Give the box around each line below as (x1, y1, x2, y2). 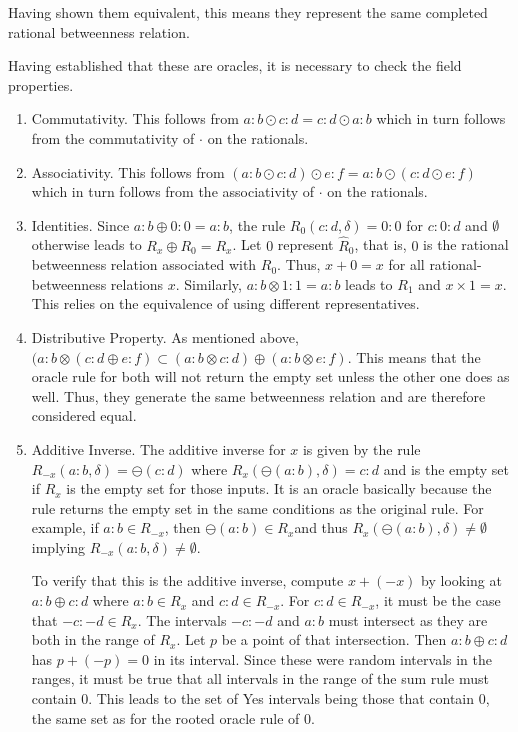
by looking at (421, 570, 502, 591)
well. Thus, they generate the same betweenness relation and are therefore (31, 385, 486, 406)
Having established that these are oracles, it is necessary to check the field (8, 55, 462, 76)
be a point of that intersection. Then (221, 629, 447, 650)
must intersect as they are (328, 609, 488, 630)
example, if (31, 517, 99, 538)
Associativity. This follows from (31, 161, 225, 182)
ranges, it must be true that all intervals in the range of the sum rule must (31, 668, 489, 689)
